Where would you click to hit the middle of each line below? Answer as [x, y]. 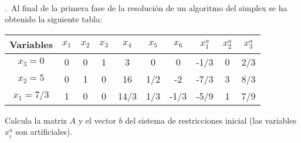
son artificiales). [44, 132]
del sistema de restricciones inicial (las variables [211, 120]
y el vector [97, 120]
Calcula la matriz [36, 120]
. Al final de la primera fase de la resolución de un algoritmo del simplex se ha [146, 7]
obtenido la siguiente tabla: [54, 19]
